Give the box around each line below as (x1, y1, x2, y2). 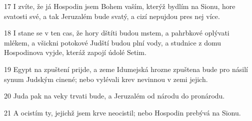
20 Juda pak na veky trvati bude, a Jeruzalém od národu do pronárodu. (4, 90, 225, 101)
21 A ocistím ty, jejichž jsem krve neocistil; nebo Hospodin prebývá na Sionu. (4, 107, 241, 117)
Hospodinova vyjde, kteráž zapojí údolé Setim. (4, 47, 146, 57)
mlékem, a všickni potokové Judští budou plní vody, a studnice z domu (4, 37, 221, 47)
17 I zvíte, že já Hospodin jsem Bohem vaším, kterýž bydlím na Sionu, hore (4, 1, 235, 11)
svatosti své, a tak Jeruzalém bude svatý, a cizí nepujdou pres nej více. (4, 10, 220, 21)
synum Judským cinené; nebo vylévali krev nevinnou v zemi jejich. (4, 73, 208, 84)
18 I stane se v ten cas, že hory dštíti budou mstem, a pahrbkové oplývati (4, 27, 229, 38)
